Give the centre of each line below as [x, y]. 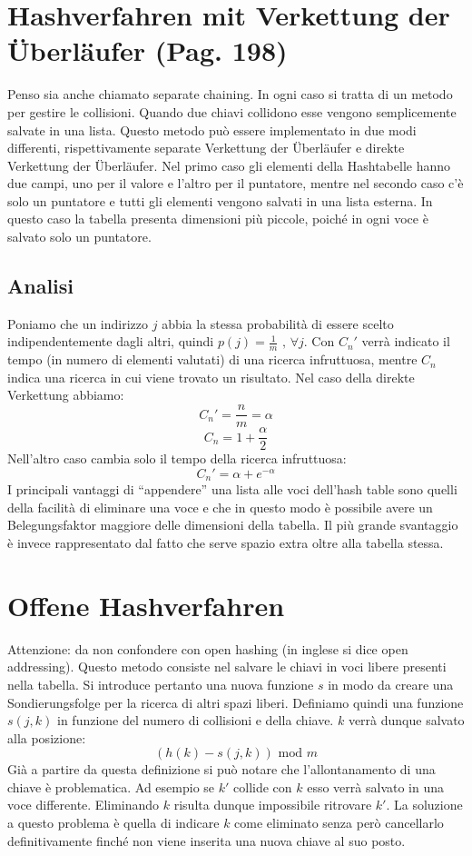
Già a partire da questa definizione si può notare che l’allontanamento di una [221, 769]
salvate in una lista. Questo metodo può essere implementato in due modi [212, 129]
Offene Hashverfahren [146, 605]
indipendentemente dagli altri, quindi [111, 341]
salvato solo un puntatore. [79, 237]
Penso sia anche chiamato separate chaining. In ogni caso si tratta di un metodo [230, 94]
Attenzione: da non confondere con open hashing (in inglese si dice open [208, 648]
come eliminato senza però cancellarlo [339, 823]
